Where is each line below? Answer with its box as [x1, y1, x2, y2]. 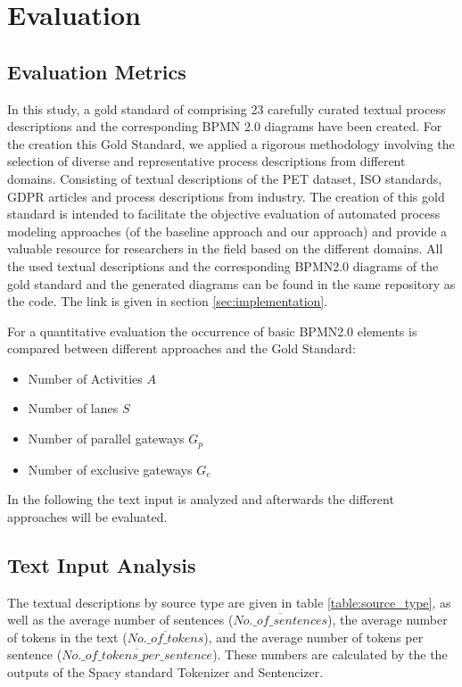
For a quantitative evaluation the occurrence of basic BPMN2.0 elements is [7, 321, 417, 340]
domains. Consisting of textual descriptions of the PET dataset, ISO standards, [7, 169, 442, 187]
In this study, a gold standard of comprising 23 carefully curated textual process [7, 99, 446, 118]
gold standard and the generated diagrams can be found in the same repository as [7, 274, 456, 293]
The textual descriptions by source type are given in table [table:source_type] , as [7, 592, 451, 611]
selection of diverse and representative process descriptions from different [7, 152, 406, 170]
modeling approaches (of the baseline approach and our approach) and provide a [7, 221, 448, 240]
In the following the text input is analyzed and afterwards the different [7, 490, 394, 509]
